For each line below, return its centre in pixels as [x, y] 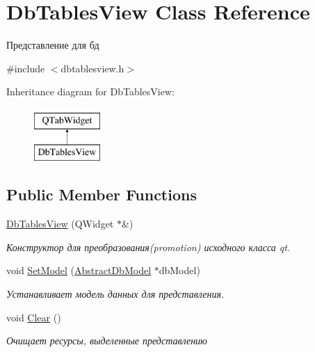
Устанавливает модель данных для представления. [115, 294]
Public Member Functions [102, 194]
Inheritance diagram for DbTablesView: [90, 91]
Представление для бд [53, 45]
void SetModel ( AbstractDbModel [79, 270]
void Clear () [34, 317]
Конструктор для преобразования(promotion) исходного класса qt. [148, 247]
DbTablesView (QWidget [60, 224]
